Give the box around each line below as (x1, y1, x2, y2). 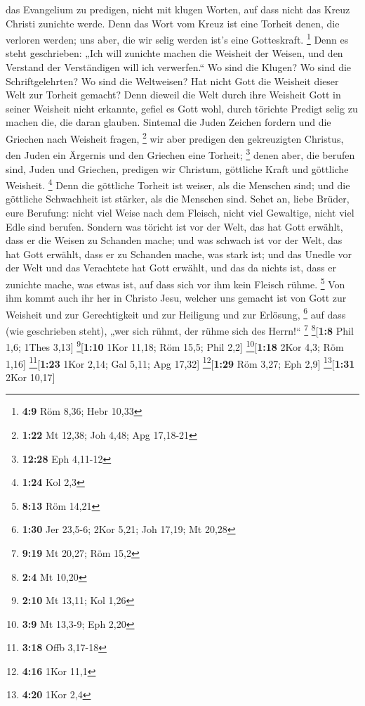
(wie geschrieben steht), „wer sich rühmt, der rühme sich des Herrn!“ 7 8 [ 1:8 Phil (6, 321, 354, 338)
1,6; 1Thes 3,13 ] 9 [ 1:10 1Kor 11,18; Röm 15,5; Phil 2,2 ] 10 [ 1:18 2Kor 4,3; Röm (6, 338, 344, 354)
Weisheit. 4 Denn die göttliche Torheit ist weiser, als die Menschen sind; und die (6, 176, 350, 192)
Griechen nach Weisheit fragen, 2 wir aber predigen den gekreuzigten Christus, (6, 129, 344, 146)
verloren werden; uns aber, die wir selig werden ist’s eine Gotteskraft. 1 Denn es (6, 30, 349, 46)
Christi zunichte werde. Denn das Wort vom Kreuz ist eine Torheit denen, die (6, 15, 340, 30)
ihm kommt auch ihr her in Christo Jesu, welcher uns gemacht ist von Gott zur (6, 290, 347, 305)
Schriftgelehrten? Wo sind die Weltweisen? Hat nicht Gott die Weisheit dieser (6, 73, 339, 88)
